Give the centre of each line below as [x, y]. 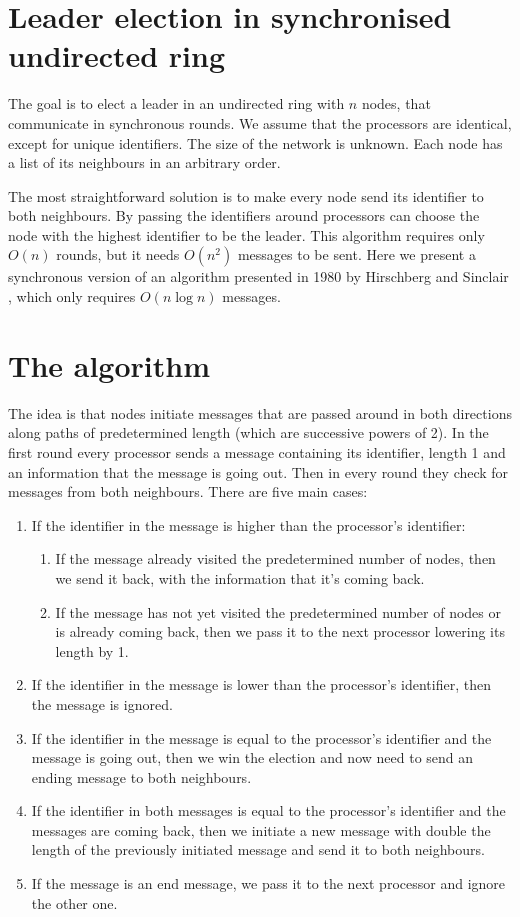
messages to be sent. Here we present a [356, 254]
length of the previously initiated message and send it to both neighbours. [258, 849]
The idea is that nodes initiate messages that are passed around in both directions [260, 412]
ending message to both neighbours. [141, 776]
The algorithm [109, 364]
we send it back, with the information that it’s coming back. [240, 577]
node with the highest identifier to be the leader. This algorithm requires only [246, 234]
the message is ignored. [102, 703]
